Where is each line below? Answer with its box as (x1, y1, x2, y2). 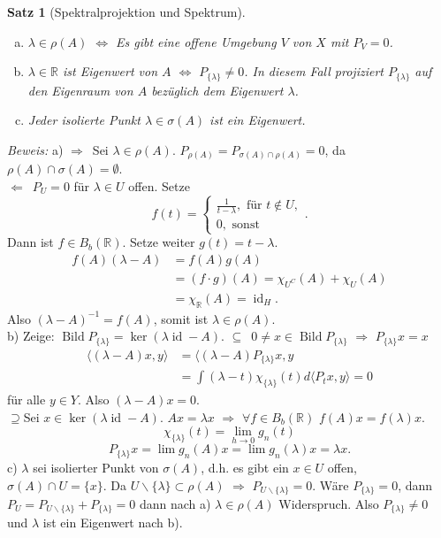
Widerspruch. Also (278, 494, 379, 512)
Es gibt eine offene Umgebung (116, 32, 277, 50)
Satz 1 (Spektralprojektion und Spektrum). (7, 3, 246, 20)
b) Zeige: (7, 327, 55, 345)
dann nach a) (139, 494, 211, 512)
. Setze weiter (122, 233, 195, 251)
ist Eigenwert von (63, 62, 158, 81)
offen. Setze (128, 176, 190, 195)
